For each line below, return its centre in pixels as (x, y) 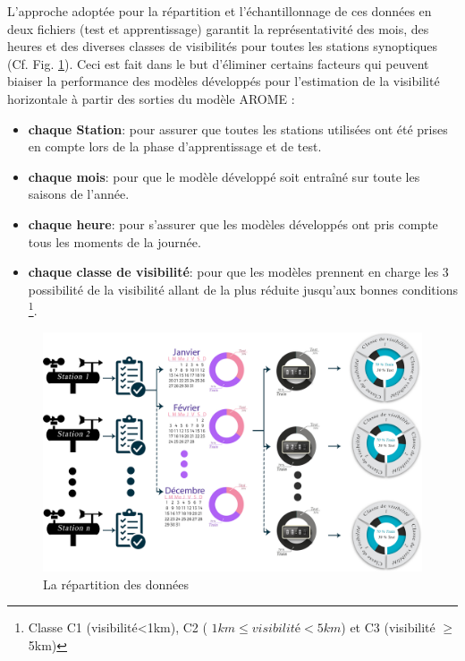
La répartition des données (116, 584)
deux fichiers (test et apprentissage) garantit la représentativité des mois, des (218, 28)
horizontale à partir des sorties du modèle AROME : (151, 98)
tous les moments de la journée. (114, 241)
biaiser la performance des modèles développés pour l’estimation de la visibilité (224, 81)
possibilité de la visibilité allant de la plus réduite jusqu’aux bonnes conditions (243, 289)
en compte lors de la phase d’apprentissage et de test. (175, 146)
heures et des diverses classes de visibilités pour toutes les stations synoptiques (223, 46)
